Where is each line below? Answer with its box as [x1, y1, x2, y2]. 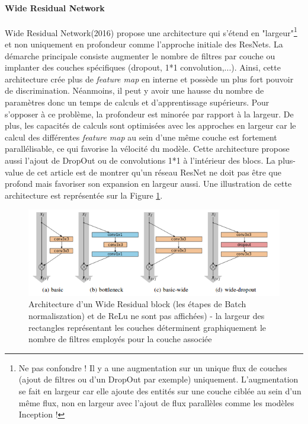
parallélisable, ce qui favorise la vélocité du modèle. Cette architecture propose [5, 142, 290, 155]
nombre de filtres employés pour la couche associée [28, 333, 212, 345]
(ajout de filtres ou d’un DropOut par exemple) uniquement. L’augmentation [18, 373, 299, 385]
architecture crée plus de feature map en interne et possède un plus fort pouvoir [5, 72, 294, 85]
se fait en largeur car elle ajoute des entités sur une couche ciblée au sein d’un [18, 385, 301, 397]
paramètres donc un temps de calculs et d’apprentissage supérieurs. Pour [5, 96, 269, 109]
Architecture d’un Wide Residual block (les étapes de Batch [28, 298, 246, 310]
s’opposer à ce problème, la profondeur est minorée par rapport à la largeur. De [5, 107, 294, 120]
